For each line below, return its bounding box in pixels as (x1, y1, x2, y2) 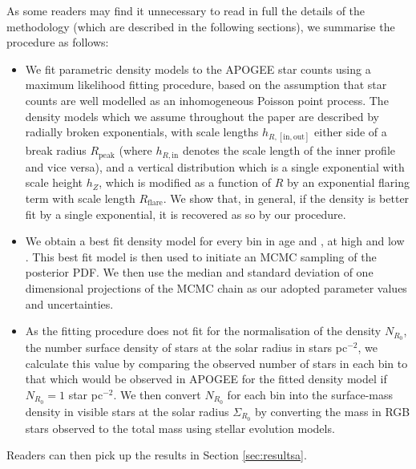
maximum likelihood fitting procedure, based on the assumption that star (25, 76, 387, 93)
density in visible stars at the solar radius (25, 402, 229, 419)
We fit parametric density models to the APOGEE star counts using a (25, 60, 371, 77)
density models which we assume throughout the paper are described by (25, 107, 379, 124)
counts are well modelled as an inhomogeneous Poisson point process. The (25, 91, 389, 108)
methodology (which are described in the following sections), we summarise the (6, 18, 395, 34)
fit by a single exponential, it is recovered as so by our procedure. (25, 205, 346, 222)
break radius (25, 142, 87, 159)
